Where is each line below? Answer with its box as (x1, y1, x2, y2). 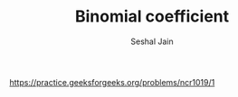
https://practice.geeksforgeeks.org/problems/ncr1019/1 (9, 76, 215, 87)
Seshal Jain (130, 36, 174, 47)
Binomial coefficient (74, 6, 230, 27)
